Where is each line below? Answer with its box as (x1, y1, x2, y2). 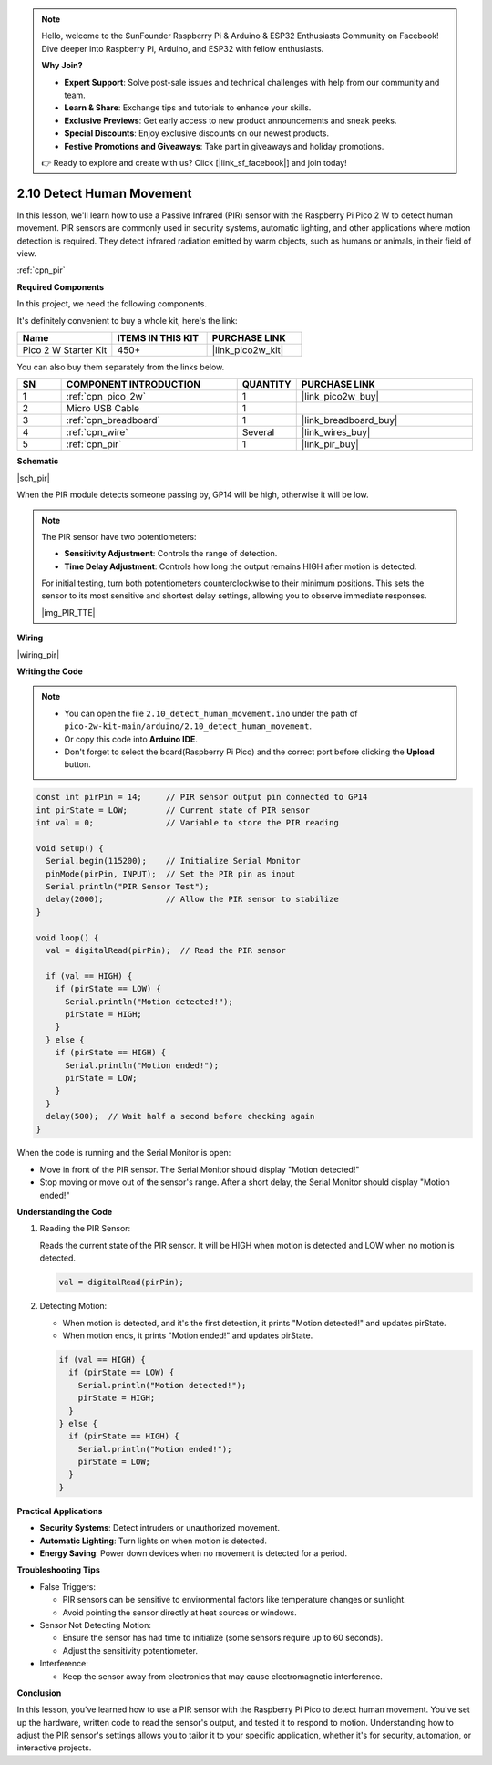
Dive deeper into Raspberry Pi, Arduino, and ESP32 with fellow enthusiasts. (41, 43, 324, 54)
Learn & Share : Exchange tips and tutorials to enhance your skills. (64, 102, 312, 113)
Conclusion (16, 1687, 62, 1698)
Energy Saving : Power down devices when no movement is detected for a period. (39, 1548, 348, 1559)
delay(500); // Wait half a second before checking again (46, 1111, 315, 1122)
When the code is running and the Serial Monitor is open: (16, 1147, 231, 1158)
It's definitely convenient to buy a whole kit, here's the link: (16, 315, 238, 326)
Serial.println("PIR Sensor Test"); (46, 881, 210, 892)
